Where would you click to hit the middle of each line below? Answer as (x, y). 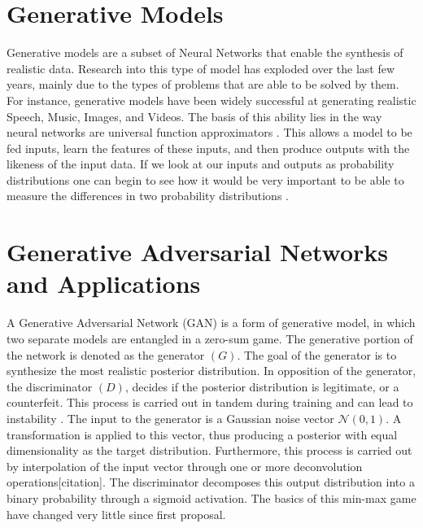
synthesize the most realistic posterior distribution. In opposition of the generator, (211, 371)
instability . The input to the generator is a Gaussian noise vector (170, 418)
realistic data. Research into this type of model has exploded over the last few (201, 68)
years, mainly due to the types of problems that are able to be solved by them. (203, 84)
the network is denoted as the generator (106, 354)
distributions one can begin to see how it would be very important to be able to (205, 179)
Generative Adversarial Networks (198, 252)
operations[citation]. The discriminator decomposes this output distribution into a (211, 482)
